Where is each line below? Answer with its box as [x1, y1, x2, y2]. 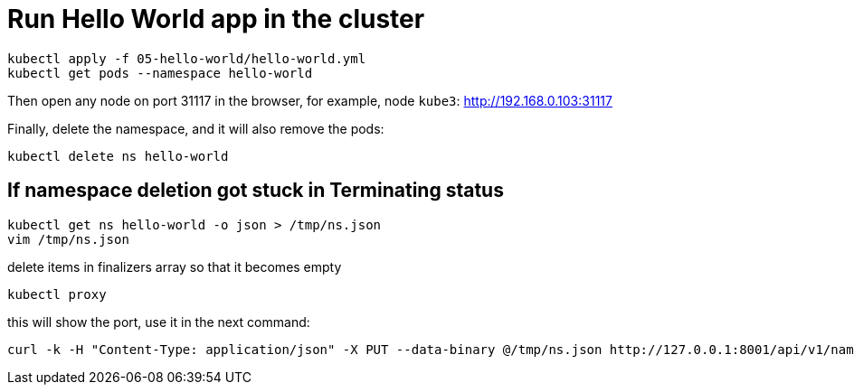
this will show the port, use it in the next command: [7, 313, 310, 330]
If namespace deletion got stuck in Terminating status [7, 179, 504, 202]
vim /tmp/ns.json [7, 231, 129, 247]
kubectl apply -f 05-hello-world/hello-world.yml [7, 51, 366, 66]
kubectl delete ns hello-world [7, 148, 229, 163]
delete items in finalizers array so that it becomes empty [7, 258, 342, 275]
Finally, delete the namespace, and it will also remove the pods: [7, 120, 384, 136]
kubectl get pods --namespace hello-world [7, 65, 313, 80]
